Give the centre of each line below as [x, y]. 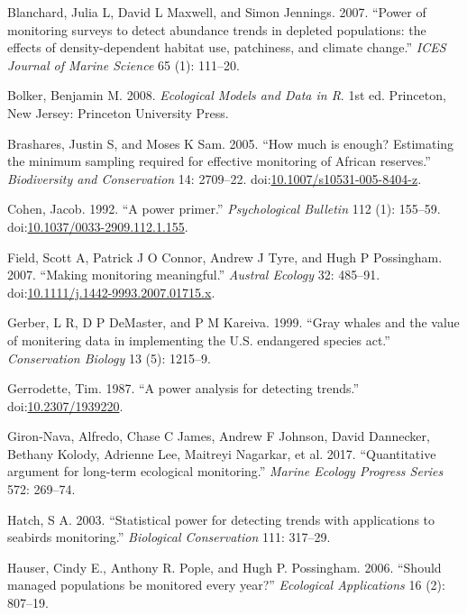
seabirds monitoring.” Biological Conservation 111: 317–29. [169, 537]
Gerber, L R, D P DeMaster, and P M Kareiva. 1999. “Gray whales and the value [233, 322]
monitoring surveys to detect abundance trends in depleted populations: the [217, 29]
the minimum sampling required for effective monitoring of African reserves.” [219, 161]
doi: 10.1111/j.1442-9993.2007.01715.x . [111, 292]
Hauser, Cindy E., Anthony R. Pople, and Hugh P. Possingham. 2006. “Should [224, 567]
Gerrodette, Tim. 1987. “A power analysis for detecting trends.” [183, 388]
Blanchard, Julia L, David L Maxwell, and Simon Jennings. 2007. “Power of [217, 12]
